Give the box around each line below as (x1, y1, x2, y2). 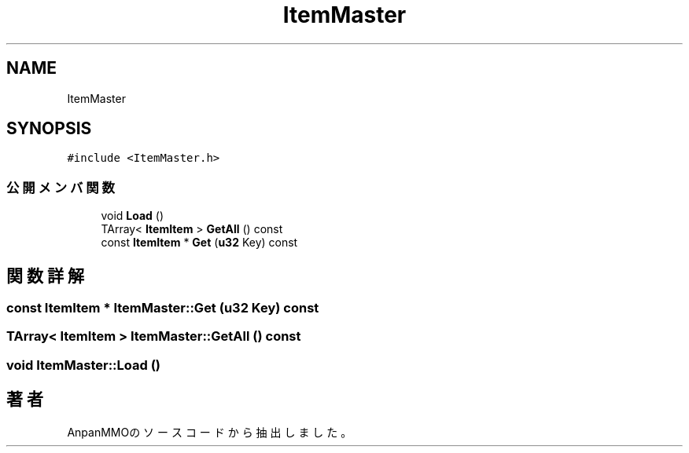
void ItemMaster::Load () (6, 356, 161, 373)
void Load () (101, 209, 164, 223)
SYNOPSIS (6, 119, 92, 139)
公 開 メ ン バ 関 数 (6, 179, 115, 195)
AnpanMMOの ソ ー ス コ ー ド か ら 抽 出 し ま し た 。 (67, 425, 352, 439)
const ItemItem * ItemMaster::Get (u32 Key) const (6, 300, 319, 316)
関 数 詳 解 (6, 265, 84, 286)
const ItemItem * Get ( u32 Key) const (101, 236, 298, 250)
